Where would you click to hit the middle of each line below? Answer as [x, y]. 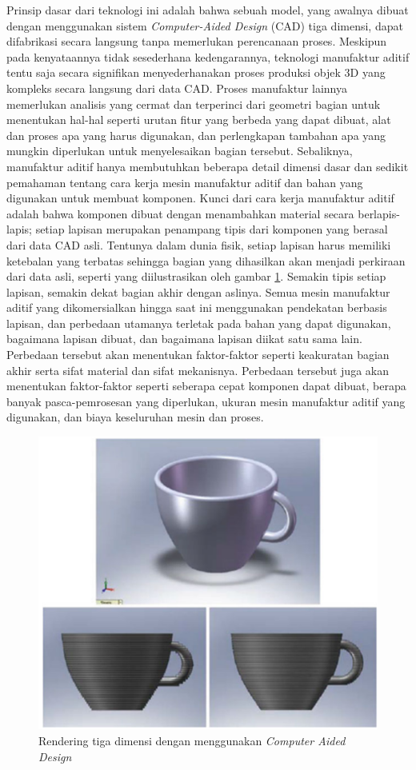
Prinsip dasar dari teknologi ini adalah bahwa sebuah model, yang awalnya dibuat [208, 10]
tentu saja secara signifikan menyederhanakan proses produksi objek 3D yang [196, 72]
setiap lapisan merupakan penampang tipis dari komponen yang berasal [212, 229]
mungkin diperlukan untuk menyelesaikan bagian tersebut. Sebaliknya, [180, 151]
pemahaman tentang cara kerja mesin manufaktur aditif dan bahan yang [185, 182]
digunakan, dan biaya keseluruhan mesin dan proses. [135, 417]
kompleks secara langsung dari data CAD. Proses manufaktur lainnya [177, 88]
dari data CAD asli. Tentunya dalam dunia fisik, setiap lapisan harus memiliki [199, 244]
